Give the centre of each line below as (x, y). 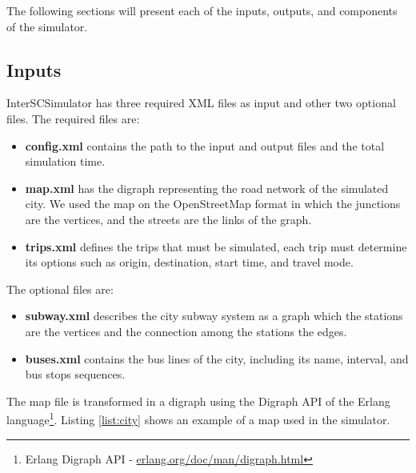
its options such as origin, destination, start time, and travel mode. (189, 262)
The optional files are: (60, 289)
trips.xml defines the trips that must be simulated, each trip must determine (216, 246)
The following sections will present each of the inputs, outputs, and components (202, 10)
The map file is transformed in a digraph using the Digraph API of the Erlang (198, 401)
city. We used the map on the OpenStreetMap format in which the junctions (213, 204)
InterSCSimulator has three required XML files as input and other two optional (201, 103)
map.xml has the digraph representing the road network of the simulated (207, 188)
